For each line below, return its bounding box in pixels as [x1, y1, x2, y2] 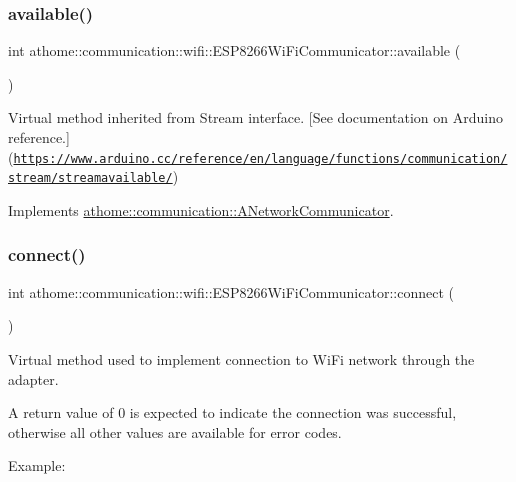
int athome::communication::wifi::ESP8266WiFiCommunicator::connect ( [8, 281, 454, 302]
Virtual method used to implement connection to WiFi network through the [8, 348, 475, 369]
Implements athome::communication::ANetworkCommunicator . [8, 199, 394, 220]
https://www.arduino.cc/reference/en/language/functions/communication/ [13, 151, 508, 166]
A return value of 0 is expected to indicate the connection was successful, [8, 402, 457, 423]
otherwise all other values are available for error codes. [8, 421, 342, 442]
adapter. [8, 368, 59, 389]
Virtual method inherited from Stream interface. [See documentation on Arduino [8, 107, 503, 128]
